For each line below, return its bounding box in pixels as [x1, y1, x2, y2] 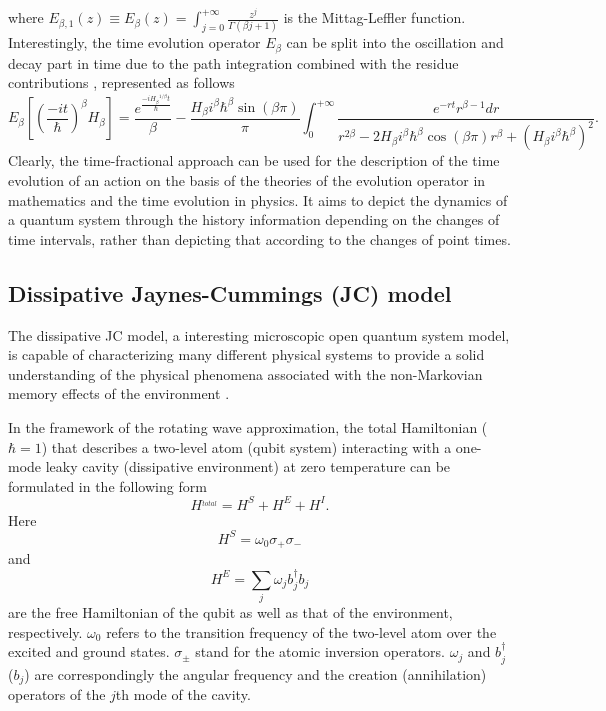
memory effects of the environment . [8, 383, 230, 404]
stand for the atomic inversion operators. [195, 641, 445, 662]
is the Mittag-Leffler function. [283, 7, 466, 28]
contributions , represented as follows [8, 72, 235, 93]
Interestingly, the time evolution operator [8, 32, 261, 53]
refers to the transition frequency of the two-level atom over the [106, 621, 497, 642]
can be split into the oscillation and [286, 32, 504, 53]
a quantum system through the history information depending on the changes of [8, 209, 500, 230]
